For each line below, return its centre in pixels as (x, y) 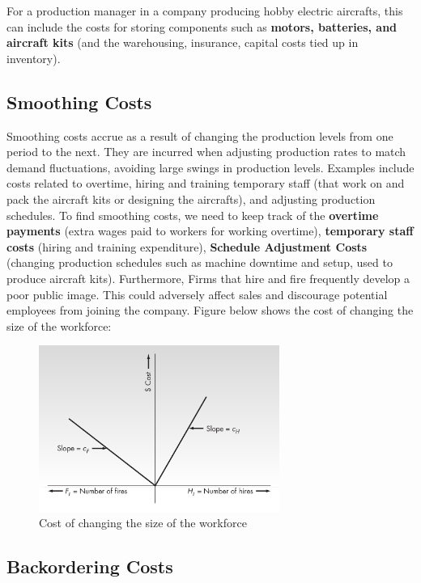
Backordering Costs (90, 566)
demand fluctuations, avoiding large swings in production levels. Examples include (210, 167)
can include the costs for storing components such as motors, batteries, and (202, 26)
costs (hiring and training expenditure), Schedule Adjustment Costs (187, 246)
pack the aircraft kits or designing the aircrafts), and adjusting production (191, 199)
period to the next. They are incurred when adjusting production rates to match (206, 152)
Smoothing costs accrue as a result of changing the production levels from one (200, 135)
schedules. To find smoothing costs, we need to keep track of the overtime (193, 215)
